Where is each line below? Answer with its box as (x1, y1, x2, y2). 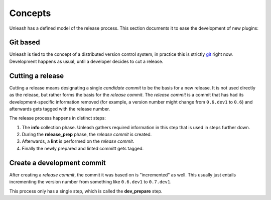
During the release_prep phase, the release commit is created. (22, 131, 152, 138)
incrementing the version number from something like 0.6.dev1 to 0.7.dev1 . (9, 179, 172, 185)
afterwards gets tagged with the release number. (9, 106, 110, 112)
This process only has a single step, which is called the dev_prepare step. (9, 188, 163, 194)
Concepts (9, 8, 51, 19)
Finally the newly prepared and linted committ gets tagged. (22, 145, 144, 151)
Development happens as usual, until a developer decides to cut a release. (9, 58, 164, 64)
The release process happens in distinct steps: (9, 115, 106, 121)
